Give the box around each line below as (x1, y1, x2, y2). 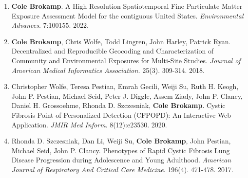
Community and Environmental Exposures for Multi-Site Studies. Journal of (11, 55, 241, 65)
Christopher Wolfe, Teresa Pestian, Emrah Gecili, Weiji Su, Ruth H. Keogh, (11, 81, 239, 91)
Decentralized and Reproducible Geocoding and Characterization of (11, 46, 214, 56)
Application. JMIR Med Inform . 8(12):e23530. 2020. (11, 119, 167, 129)
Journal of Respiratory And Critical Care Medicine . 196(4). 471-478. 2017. (11, 164, 233, 174)
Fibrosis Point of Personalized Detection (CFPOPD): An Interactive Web (11, 109, 231, 120)
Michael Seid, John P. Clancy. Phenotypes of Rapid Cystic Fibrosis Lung (11, 145, 230, 155)
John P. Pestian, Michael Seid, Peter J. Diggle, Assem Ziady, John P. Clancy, (11, 90, 243, 101)
